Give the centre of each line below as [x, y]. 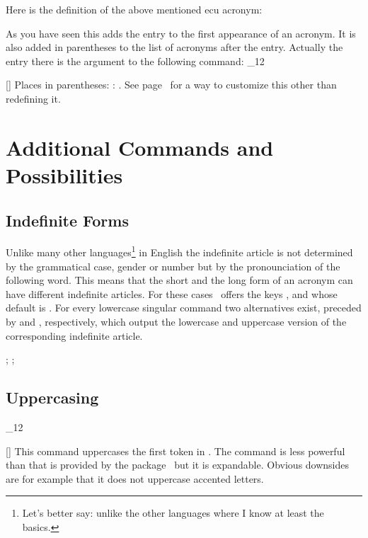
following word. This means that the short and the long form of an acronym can [179, 280]
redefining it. [33, 98]
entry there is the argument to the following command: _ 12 [135, 61]
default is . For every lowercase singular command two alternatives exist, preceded [184, 308]
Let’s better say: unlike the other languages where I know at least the [173, 513]
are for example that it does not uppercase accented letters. [135, 478]
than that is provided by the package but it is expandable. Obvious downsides [178, 465]
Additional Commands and [140, 147]
